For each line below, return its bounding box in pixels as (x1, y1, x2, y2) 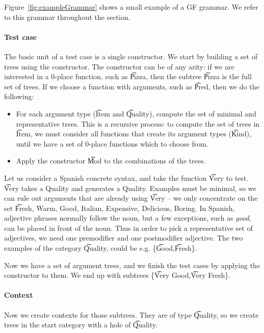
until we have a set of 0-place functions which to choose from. (16, 138, 208, 149)
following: (4, 91, 34, 102)
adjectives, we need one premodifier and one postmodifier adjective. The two (4, 232, 243, 243)
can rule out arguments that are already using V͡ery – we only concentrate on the (4, 193, 258, 203)
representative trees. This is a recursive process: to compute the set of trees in (16, 118, 260, 129)
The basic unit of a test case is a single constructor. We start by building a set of (4, 51, 257, 61)
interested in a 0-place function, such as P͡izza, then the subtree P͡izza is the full (4, 71, 252, 82)
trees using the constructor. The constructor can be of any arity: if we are (4, 61, 234, 72)
